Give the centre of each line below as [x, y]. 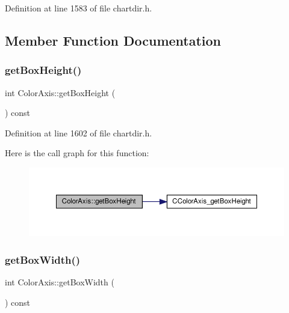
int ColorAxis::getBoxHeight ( [60, 92]
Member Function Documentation [113, 40]
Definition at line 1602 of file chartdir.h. [79, 132]
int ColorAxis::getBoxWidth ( [60, 282]
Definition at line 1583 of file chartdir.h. [79, 8]
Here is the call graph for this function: [77, 153]
